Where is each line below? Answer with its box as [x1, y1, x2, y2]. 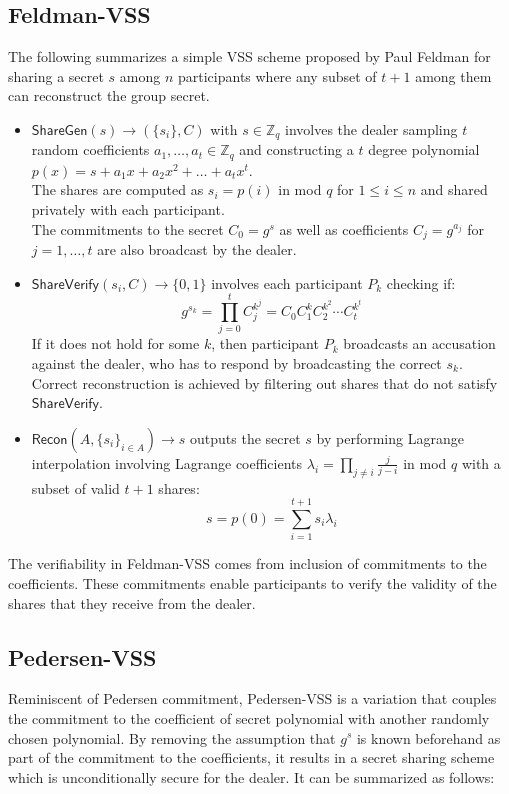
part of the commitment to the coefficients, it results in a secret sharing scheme [8, 747, 495, 768]
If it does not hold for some [31, 333, 200, 354]
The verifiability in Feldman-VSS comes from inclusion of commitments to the [8, 553, 487, 574]
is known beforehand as [356, 727, 501, 748]
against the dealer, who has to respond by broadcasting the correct [31, 353, 442, 374]
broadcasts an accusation [343, 333, 496, 354]
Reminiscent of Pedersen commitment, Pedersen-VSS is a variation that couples [8, 688, 497, 709]
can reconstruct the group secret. [8, 85, 210, 106]
